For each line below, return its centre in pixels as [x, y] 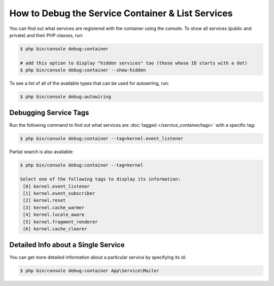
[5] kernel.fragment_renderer [61, 222]
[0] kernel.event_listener [56, 186]
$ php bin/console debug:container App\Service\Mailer [90, 271]
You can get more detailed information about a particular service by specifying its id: [98, 257]
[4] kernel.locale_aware [54, 215]
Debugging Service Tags [49, 113]
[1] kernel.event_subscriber [59, 193]
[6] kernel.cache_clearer [55, 229]
